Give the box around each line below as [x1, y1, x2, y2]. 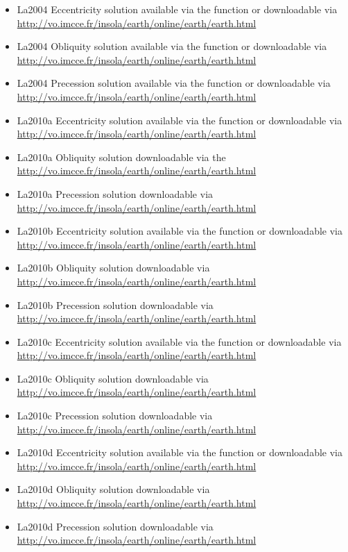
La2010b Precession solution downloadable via [17, 297, 214, 312]
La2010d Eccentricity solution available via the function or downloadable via [17, 445, 342, 460]
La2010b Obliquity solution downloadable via [17, 260, 210, 275]
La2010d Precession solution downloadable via [17, 519, 214, 533]
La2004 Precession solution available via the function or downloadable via [17, 76, 331, 90]
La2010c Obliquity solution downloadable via [17, 371, 209, 385]
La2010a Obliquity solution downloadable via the [17, 149, 226, 164]
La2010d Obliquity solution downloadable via [17, 482, 210, 496]
